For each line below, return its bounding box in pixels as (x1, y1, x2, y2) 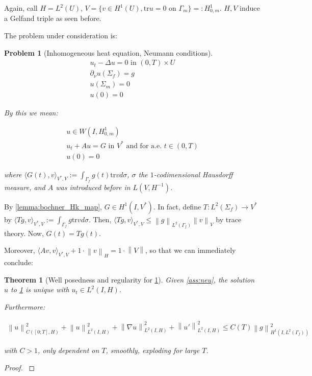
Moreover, (4, 245, 35, 255)
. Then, (88, 214, 112, 224)
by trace (216, 214, 242, 224)
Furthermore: (4, 301, 45, 312)
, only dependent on (38, 344, 99, 355)
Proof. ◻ (4, 362, 35, 372)
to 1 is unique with (11, 284, 69, 295)
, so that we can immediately (145, 245, 236, 255)
